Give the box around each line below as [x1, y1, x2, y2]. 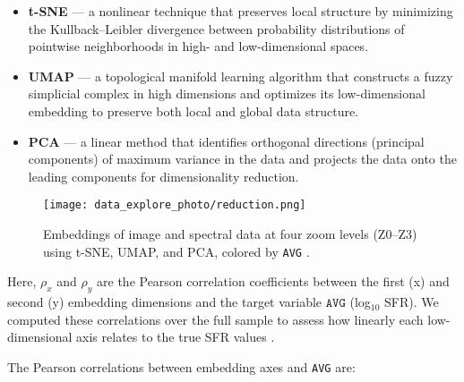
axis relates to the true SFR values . [76, 327, 275, 346]
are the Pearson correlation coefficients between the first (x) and [97, 272, 450, 291]
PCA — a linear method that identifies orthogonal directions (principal [28, 132, 425, 150]
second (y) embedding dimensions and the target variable [7, 293, 322, 311]
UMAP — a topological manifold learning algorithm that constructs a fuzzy [28, 66, 453, 85]
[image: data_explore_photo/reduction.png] [43, 199, 306, 212]
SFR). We [384, 293, 439, 311]
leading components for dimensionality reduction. [28, 166, 299, 185]
